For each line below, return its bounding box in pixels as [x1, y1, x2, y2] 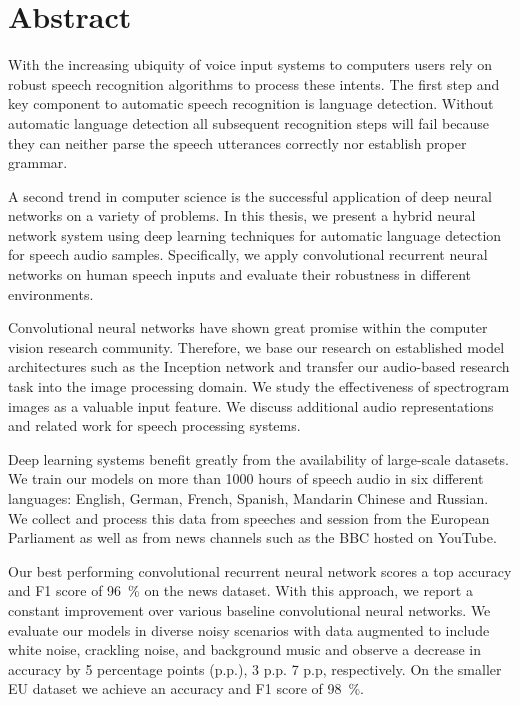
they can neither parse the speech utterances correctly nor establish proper [8, 132, 467, 153]
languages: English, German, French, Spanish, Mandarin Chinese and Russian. [8, 488, 489, 508]
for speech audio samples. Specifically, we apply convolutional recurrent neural [8, 244, 488, 265]
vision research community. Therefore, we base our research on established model [8, 336, 505, 357]
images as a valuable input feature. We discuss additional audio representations [8, 395, 494, 416]
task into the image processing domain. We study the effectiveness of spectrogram [8, 376, 510, 397]
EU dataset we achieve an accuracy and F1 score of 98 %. [8, 678, 365, 699]
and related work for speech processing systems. [8, 415, 301, 436]
